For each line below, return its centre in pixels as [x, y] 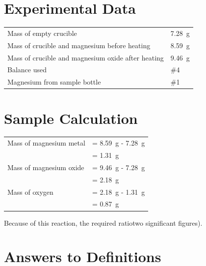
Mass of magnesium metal [46, 143]
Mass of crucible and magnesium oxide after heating [86, 57]
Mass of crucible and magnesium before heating [79, 45]
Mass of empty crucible [42, 33]
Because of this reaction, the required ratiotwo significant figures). [103, 222]
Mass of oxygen [30, 192]
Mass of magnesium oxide [46, 167]
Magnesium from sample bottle [54, 82]
